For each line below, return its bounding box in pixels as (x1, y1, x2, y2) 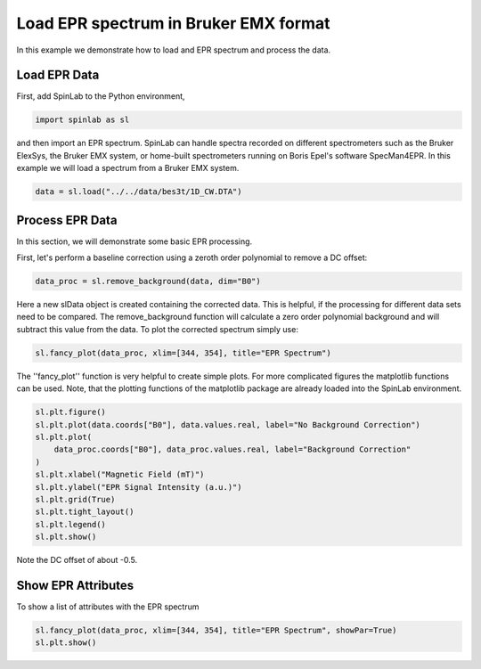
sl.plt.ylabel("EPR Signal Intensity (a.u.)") (35, 482, 242, 492)
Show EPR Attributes (16, 577, 135, 592)
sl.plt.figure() (35, 407, 107, 418)
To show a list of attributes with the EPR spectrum (16, 601, 200, 612)
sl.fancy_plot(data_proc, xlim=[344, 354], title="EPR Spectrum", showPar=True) (35, 624, 397, 635)
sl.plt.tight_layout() (35, 507, 135, 517)
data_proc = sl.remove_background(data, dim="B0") (35, 276, 262, 287)
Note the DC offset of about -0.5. (16, 555, 138, 566)
